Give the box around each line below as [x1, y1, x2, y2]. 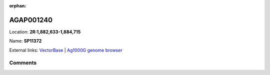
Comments [9, 60, 37, 67]
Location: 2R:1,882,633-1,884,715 [9, 29, 81, 35]
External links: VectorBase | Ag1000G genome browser [9, 47, 122, 53]
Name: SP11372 [9, 38, 42, 44]
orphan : [9, 3, 26, 8]
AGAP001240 [9, 15, 52, 24]
